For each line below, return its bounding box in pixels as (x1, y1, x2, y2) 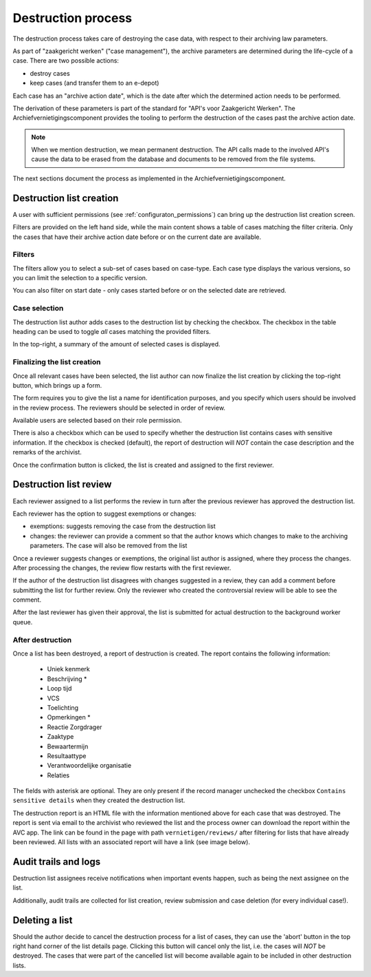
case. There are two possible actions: (12, 56, 120, 65)
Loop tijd (47, 684, 72, 693)
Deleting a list (12, 914, 73, 926)
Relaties (47, 771, 70, 779)
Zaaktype (47, 733, 74, 741)
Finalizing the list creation (12, 357, 101, 367)
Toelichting (47, 703, 79, 712)
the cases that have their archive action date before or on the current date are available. (12, 233, 262, 241)
